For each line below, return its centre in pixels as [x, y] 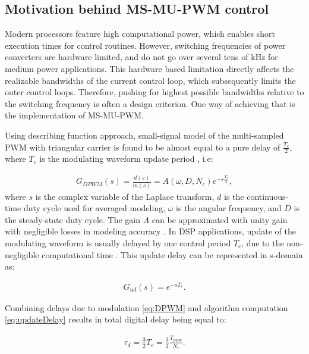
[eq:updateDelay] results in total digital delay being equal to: [116, 319]
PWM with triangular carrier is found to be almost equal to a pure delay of [143, 147]
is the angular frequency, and [229, 208]
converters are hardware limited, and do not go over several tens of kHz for [141, 57]
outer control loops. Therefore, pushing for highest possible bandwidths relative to [154, 92]
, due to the [263, 243]
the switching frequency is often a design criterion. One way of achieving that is [150, 103]
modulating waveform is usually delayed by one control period [118, 243]
